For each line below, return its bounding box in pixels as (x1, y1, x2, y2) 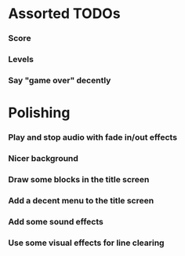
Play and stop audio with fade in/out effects (8, 132, 178, 143)
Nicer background (8, 152, 78, 163)
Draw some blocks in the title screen (8, 174, 150, 185)
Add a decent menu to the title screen (8, 195, 154, 206)
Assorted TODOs (8, 5, 121, 23)
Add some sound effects (8, 216, 103, 227)
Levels (8, 54, 34, 65)
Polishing (8, 104, 71, 122)
